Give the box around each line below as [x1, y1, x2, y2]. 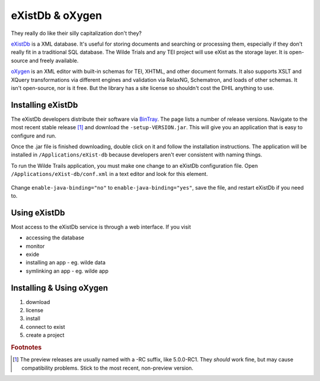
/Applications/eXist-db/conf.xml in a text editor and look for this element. [11, 171, 208, 178]
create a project [25, 332, 65, 339]
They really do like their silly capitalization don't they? [11, 30, 142, 37]
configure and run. [11, 132, 56, 139]
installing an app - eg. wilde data [25, 259, 106, 266]
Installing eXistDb [11, 100, 78, 110]
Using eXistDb [11, 207, 65, 217]
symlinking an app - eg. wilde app [25, 267, 109, 274]
